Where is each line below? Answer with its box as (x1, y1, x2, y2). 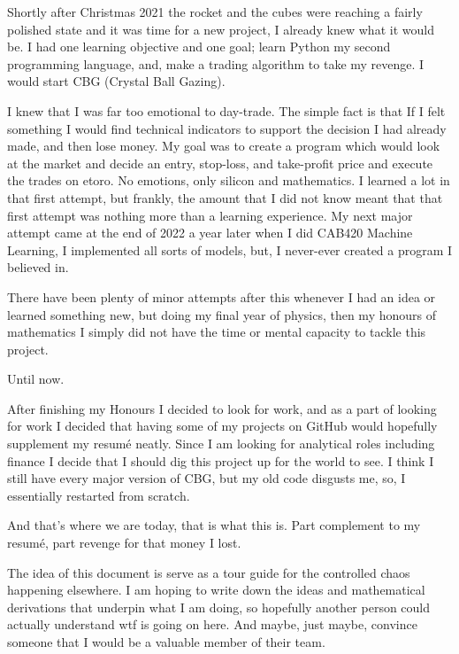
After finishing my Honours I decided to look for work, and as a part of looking (7, 399, 437, 417)
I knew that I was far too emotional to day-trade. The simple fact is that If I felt (7, 101, 446, 120)
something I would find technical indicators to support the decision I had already (7, 119, 447, 137)
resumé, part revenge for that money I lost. (7, 533, 241, 552)
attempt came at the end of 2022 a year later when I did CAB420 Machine (7, 223, 413, 242)
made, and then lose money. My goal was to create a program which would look (7, 136, 440, 155)
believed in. (7, 258, 69, 276)
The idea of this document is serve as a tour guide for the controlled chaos (7, 563, 410, 581)
